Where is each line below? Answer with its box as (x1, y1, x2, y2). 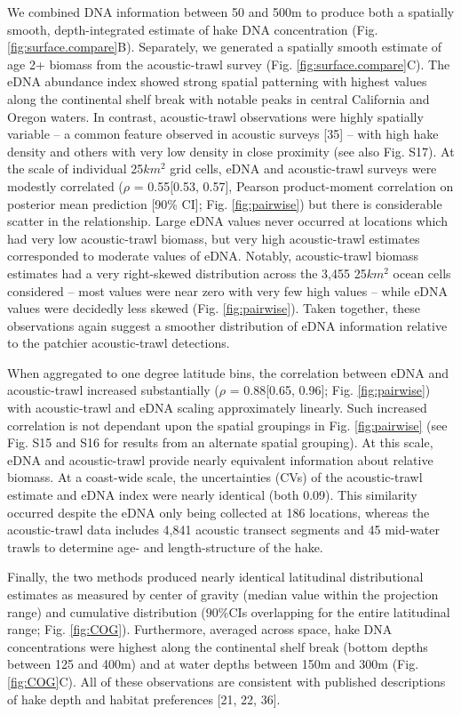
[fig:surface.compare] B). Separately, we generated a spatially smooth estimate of (7, 37, 442, 56)
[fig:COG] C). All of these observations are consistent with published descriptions (7, 671, 446, 690)
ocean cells (393, 263, 451, 282)
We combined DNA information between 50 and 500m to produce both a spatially (7, 3, 455, 20)
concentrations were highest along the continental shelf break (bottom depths (7, 637, 428, 655)
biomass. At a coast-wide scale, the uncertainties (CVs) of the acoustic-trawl (7, 468, 423, 486)
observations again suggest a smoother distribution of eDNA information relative (7, 316, 448, 334)
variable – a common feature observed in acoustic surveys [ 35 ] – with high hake (7, 125, 439, 143)
